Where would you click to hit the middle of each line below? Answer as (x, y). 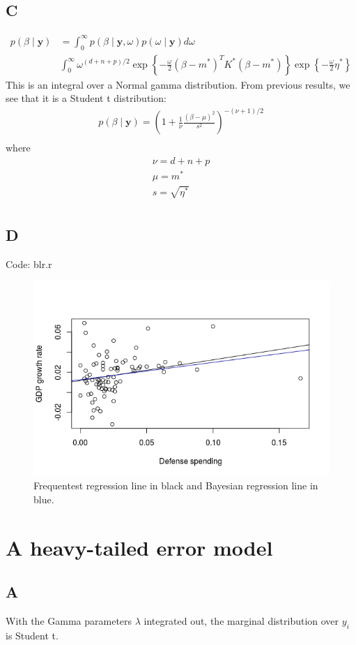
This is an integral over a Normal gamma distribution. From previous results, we (178, 84)
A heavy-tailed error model (139, 547)
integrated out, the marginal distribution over (241, 620)
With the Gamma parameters (69, 620)
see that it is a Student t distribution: (86, 98)
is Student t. (32, 635)
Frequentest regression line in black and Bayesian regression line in (176, 485)
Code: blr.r (29, 264)
